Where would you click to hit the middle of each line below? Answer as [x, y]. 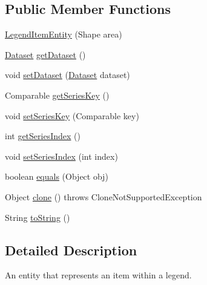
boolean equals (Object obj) [57, 176]
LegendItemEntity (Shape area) [64, 34]
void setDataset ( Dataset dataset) [67, 75]
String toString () [38, 217]
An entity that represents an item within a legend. [98, 275]
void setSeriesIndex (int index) [61, 156]
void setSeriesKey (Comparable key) [72, 115]
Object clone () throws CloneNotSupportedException [103, 196]
